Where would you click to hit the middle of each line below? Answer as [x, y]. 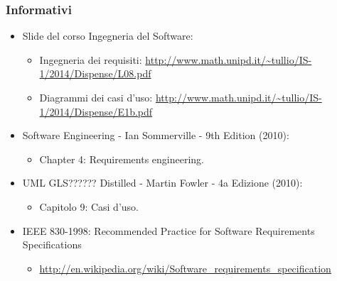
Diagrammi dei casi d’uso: [96, 97]
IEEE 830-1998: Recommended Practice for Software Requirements [168, 230]
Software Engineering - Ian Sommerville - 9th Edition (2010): [156, 135]
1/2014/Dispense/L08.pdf [95, 73]
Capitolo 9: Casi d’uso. [89, 206]
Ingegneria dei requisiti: [91, 59]
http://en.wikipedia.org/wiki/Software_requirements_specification [185, 268]
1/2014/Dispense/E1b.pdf [96, 111]
